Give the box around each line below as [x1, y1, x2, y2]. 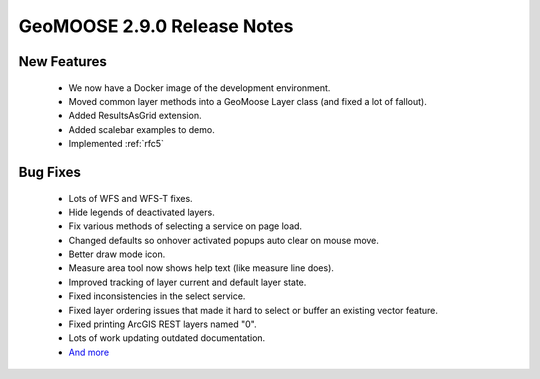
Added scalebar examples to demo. [68, 123, 215, 135]
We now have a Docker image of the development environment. [68, 81, 331, 94]
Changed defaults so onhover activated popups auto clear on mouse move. [68, 234, 380, 246]
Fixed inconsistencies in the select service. [68, 290, 246, 302]
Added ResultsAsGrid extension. [68, 110, 202, 122]
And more [68, 346, 110, 358]
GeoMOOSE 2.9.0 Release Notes [18, 15, 294, 37]
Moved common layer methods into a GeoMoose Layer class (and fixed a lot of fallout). [68, 95, 427, 107]
